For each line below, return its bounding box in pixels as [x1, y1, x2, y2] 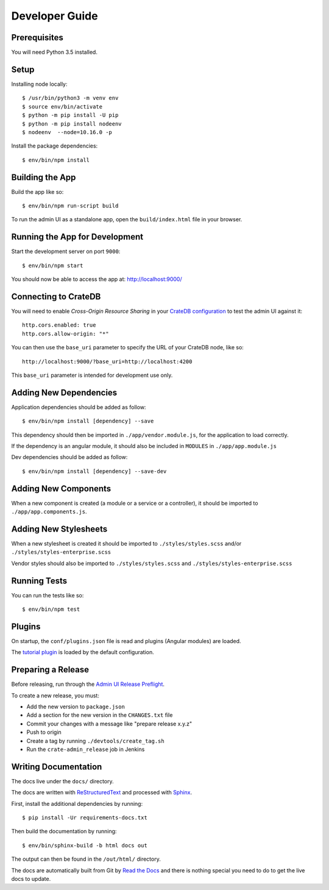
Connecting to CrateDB [11, 291, 101, 302]
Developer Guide [11, 9, 98, 23]
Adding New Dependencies [11, 387, 118, 397]
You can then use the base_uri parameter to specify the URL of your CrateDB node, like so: [11, 344, 244, 351]
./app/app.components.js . [11, 508, 87, 515]
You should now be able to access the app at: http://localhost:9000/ [11, 276, 182, 283]
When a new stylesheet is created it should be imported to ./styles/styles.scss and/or [11, 540, 242, 547]
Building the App [11, 172, 76, 182]
